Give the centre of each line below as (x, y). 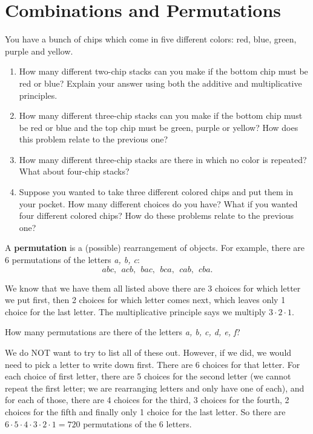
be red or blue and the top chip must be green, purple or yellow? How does (159, 127)
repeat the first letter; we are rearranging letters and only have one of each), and (155, 388)
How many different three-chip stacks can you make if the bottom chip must (161, 115)
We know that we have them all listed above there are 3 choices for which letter (153, 288)
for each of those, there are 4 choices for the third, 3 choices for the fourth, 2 (147, 400)
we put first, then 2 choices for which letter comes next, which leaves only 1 (145, 300)
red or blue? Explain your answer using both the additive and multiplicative (160, 83)
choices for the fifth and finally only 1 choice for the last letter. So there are (145, 411)
